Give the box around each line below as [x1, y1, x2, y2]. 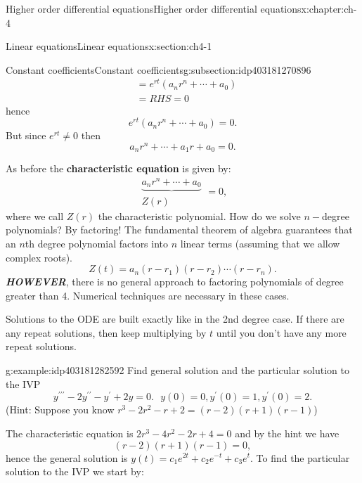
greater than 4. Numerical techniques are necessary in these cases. [6, 288, 290, 302]
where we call [6, 208, 64, 223]
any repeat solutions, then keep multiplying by [6, 325, 207, 340]
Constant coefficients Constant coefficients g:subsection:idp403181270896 [6, 62, 311, 77]
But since [6, 128, 46, 143]
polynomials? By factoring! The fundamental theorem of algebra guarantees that [6, 222, 353, 237]
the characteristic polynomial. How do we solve [98, 208, 301, 223]
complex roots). [6, 250, 73, 264]
